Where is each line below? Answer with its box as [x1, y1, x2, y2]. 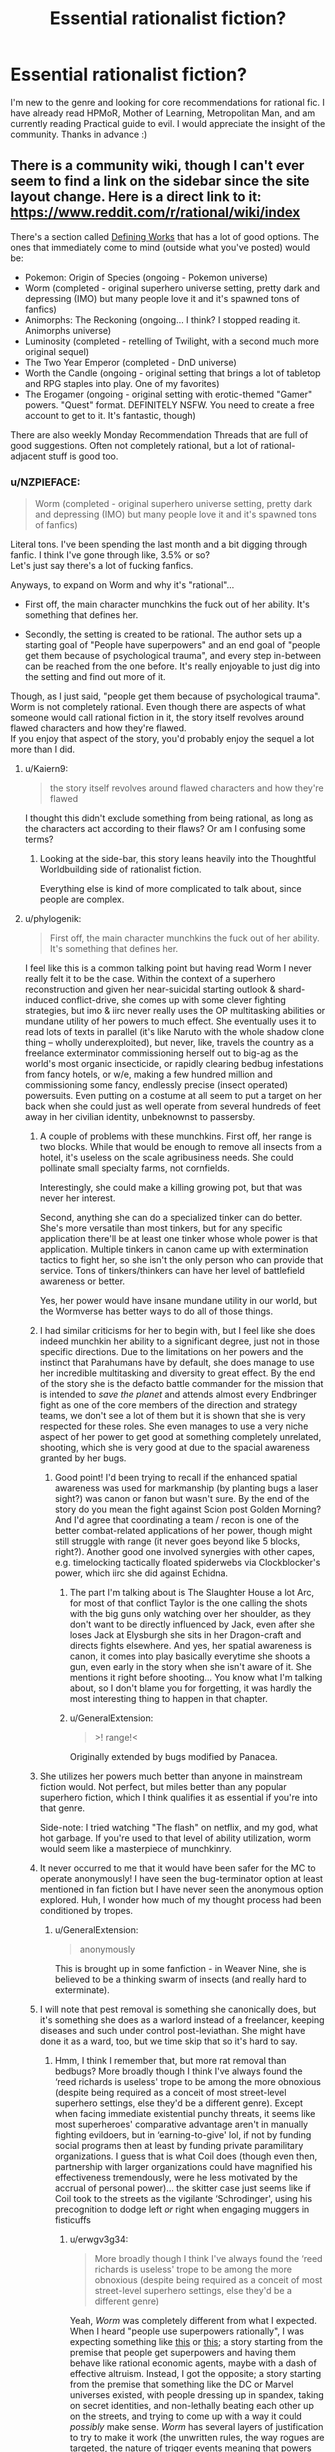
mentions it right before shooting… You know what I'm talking [69, 1672, 323, 1684]
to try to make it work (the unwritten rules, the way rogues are [69, 2432, 325, 2444]
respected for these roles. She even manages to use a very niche [39, 1420, 309, 1432]
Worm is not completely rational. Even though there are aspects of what [10, 701, 307, 713]
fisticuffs [54, 2214, 92, 2226]
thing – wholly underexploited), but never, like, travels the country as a [24, 1037, 315, 1049]
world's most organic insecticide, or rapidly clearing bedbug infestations [24, 1058, 324, 1070]
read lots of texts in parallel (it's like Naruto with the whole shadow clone [24, 1026, 325, 1038]
